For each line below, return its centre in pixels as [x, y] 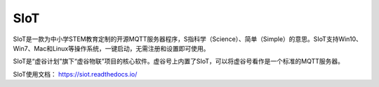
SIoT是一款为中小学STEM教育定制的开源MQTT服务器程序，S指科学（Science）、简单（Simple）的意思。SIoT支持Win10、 [188, 39]
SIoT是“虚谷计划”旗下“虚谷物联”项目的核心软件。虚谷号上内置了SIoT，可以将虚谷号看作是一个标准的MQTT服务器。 [178, 61]
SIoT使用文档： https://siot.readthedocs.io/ [75, 74]
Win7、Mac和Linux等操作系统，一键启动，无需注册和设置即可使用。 [111, 48]
